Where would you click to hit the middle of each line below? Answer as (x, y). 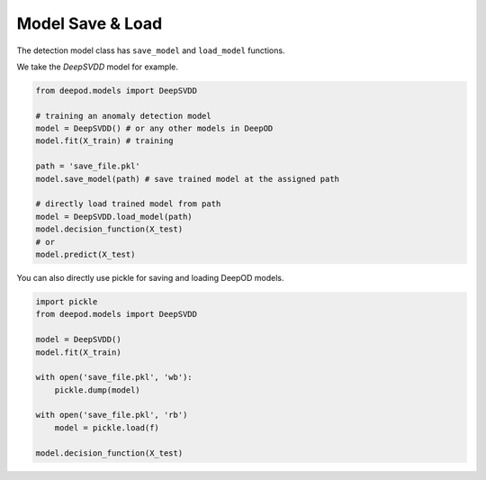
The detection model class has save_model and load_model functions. (151, 50)
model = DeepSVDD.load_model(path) (114, 217)
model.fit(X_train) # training (105, 141)
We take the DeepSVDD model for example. (98, 67)
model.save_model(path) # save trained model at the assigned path (188, 179)
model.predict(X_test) (85, 254)
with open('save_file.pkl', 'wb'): (114, 377)
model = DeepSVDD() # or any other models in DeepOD (154, 129)
